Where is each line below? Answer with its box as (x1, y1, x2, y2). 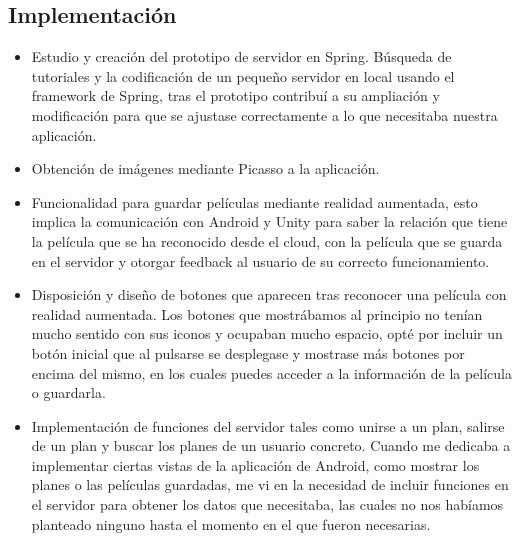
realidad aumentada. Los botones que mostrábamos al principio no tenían (31, 303, 483, 324)
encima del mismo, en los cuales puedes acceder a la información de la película (31, 362, 513, 383)
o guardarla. (31, 382, 106, 403)
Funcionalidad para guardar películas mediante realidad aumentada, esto (31, 191, 478, 212)
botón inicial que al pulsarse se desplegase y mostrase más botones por (31, 342, 465, 363)
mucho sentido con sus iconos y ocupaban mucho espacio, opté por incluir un (31, 323, 503, 344)
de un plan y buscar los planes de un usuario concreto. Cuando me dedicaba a (31, 435, 511, 456)
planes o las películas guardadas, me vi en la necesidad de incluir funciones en (31, 474, 509, 495)
